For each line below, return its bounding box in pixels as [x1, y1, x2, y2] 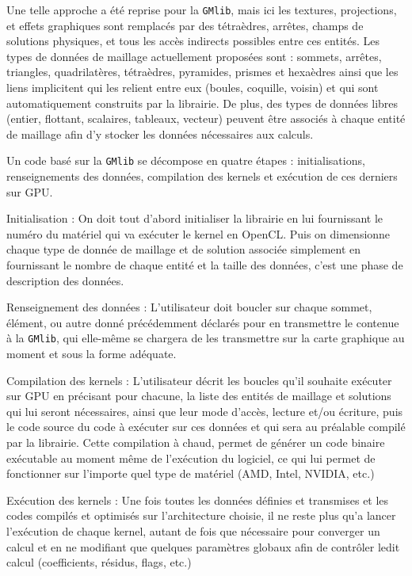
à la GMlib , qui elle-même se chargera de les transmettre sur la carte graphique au [6, 330, 405, 346]
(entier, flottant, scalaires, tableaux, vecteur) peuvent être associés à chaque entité [6, 110, 406, 127]
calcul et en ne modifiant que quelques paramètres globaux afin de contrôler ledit [6, 538, 400, 555]
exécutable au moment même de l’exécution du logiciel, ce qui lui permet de [6, 449, 376, 466]
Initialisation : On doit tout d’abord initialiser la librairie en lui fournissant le [6, 210, 383, 227]
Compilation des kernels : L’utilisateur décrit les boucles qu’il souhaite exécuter [6, 372, 392, 388]
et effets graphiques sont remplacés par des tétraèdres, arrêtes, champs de [6, 17, 364, 33]
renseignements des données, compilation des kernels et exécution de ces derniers [6, 168, 398, 185]
